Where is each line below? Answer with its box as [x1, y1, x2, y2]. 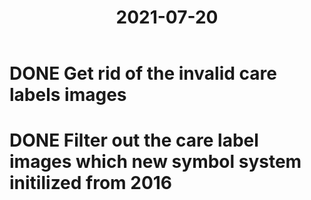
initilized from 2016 [9, 172, 173, 195]
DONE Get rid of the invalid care [9, 62, 277, 85]
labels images [9, 84, 127, 106]
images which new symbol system [9, 151, 302, 173]
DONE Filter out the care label [9, 129, 259, 152]
